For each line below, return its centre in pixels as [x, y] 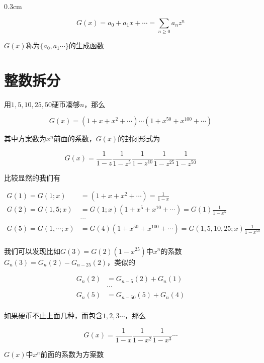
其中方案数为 [25, 139]
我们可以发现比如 [32, 251]
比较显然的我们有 [32, 177]
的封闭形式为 [139, 139]
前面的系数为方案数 [72, 354]
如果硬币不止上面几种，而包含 [53, 315]
